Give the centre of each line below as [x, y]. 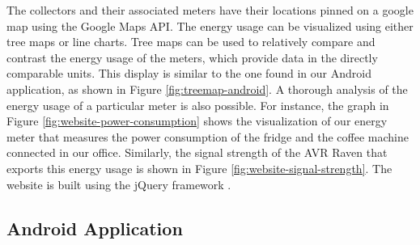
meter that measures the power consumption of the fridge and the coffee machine [208, 136]
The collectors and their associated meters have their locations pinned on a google [210, 10]
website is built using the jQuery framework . [119, 184]
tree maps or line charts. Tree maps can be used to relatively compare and [191, 42]
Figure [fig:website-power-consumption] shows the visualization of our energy [197, 121]
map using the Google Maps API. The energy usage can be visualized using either [210, 25]
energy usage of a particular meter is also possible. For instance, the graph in [198, 105]
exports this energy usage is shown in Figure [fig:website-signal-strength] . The [199, 168]
